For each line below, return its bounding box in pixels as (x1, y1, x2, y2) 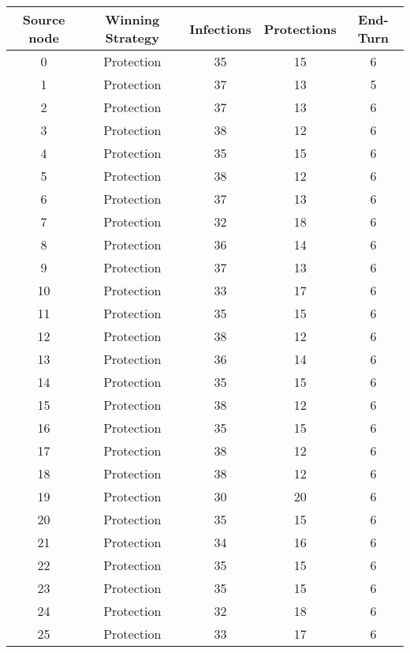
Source (22, 10, 65, 28)
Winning (105, 10, 160, 28)
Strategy (105, 28, 159, 47)
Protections (263, 19, 337, 38)
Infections (189, 19, 252, 38)
